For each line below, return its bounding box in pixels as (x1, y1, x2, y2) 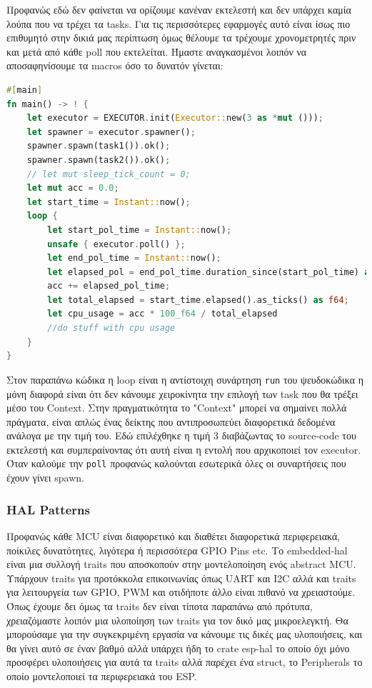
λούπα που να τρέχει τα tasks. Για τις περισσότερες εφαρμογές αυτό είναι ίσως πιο (6, 16, 351, 31)
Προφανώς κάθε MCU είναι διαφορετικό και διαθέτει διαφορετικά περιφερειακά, (6, 528, 341, 543)
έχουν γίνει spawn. (6, 470, 84, 485)
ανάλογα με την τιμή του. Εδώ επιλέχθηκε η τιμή (6, 428, 211, 443)
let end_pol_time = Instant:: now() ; (47, 253, 221, 264)
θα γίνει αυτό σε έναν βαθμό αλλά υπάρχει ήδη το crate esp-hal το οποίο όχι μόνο (6, 640, 350, 655)
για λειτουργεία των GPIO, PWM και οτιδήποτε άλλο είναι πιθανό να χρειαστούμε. (6, 584, 356, 599)
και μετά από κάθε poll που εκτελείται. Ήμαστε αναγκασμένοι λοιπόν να (6, 44, 307, 59)
